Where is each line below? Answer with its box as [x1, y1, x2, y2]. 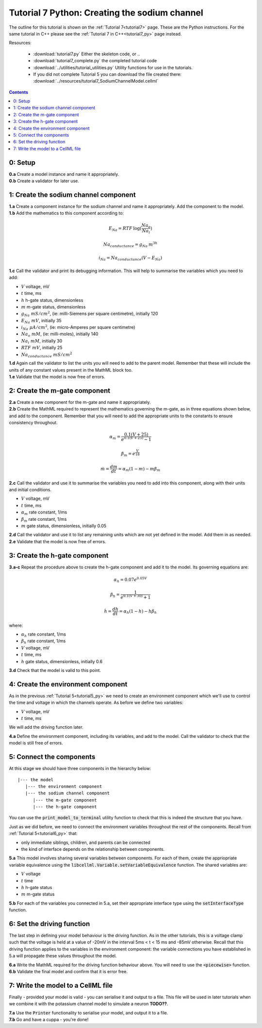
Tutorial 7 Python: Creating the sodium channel [9, 7, 203, 18]
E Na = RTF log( [108, 225, 142, 232]
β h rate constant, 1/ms [21, 638, 66, 645]
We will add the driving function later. [9, 724, 83, 730]
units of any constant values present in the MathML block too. [9, 367, 133, 373]
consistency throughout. [9, 420, 58, 426]
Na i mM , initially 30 [21, 338, 63, 345]
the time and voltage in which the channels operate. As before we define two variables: [9, 700, 184, 705]
